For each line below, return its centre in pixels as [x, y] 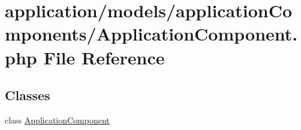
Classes [28, 95]
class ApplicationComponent [57, 120]
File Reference [104, 57]
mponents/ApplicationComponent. [151, 34]
